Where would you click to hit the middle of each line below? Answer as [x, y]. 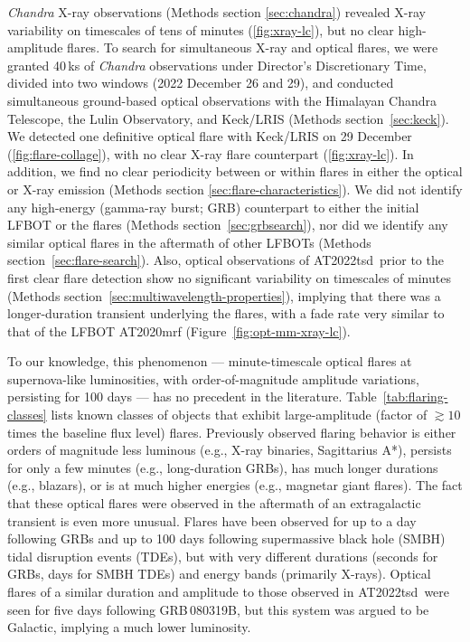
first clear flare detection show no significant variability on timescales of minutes [229, 277]
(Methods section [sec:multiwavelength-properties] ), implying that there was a [224, 295]
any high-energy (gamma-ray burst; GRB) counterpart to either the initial [213, 207]
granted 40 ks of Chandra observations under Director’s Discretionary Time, [217, 65]
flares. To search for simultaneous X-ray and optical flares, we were [253, 47]
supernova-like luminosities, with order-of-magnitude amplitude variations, [213, 378]
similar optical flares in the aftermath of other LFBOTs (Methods [189, 242]
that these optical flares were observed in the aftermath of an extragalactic [214, 503]
